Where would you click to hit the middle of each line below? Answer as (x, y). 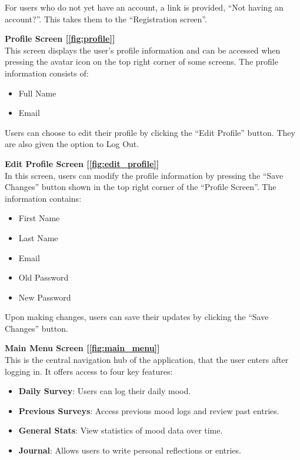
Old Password (44, 277)
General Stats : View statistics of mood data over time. (121, 430)
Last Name (38, 237)
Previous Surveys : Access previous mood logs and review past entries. (149, 410)
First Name (39, 218)
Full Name (37, 93)
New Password (45, 297)
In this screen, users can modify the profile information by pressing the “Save (144, 175)
